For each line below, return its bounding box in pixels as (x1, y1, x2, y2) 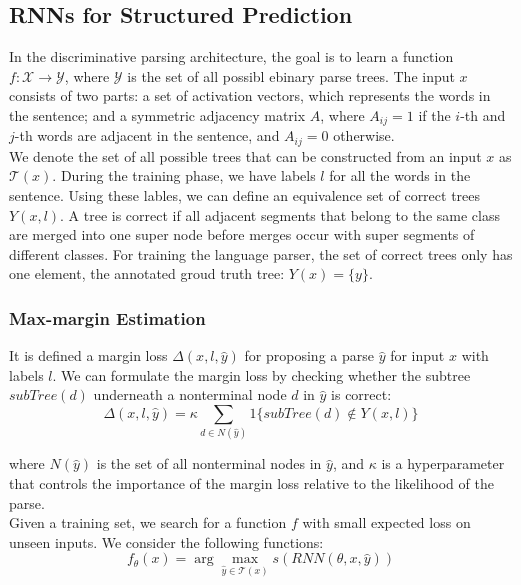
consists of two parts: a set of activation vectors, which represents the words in (9, 85, 491, 106)
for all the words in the (329, 165, 471, 186)
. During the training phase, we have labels (52, 165, 316, 186)
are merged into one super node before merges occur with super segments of (9, 224, 475, 245)
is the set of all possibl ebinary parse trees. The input (127, 65, 455, 86)
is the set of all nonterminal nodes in (96, 453, 322, 474)
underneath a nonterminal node (93, 384, 287, 405)
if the (418, 104, 451, 125)
